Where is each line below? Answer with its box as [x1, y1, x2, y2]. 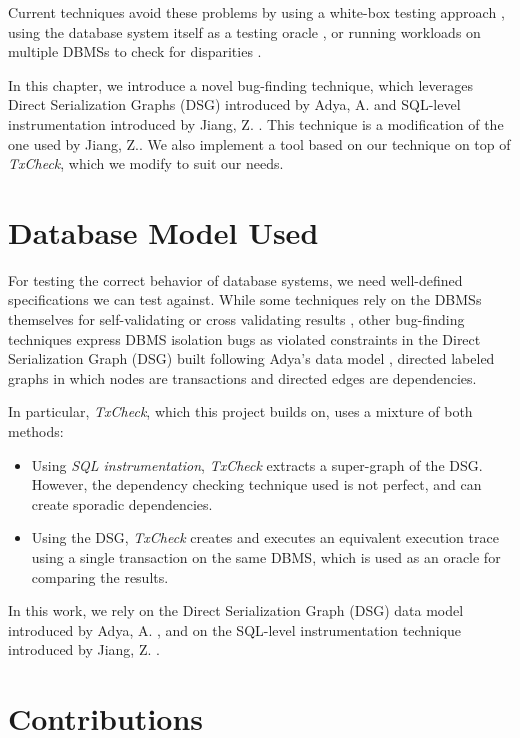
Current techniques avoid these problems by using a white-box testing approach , [8, 2, 505, 22]
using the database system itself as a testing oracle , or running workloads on [8, 21, 481, 42]
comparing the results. [31, 566, 169, 587]
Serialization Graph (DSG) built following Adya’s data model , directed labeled [8, 348, 495, 369]
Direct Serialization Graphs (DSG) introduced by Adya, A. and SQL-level [8, 94, 461, 115]
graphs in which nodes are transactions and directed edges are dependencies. [8, 367, 477, 388]
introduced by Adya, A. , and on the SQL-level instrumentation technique [8, 619, 462, 640]
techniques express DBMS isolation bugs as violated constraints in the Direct [8, 328, 481, 349]
